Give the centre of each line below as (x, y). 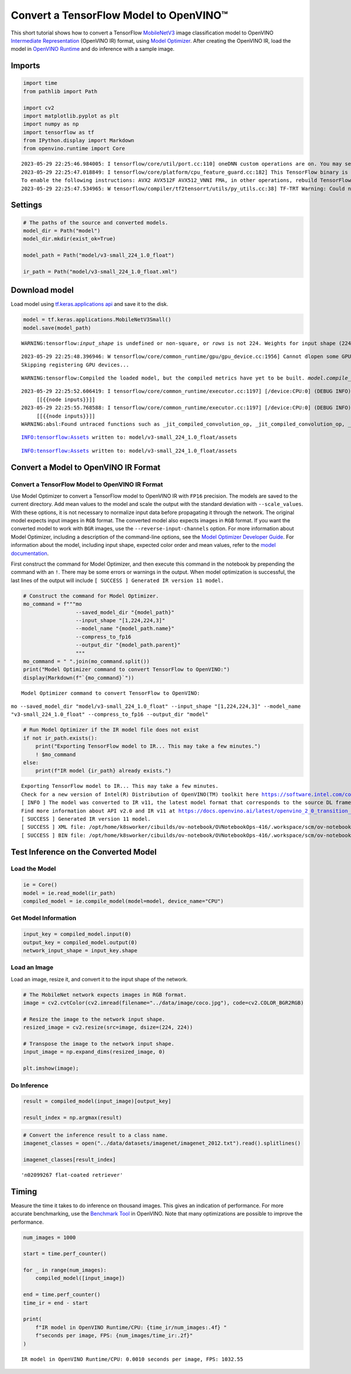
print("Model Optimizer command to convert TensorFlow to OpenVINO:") (127, 669)
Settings (27, 205)
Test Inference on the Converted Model (84, 852)
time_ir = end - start (56, 1303)
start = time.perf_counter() (65, 1254)
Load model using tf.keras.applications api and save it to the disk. (90, 304)
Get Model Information (44, 918)
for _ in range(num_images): (65, 1270)
